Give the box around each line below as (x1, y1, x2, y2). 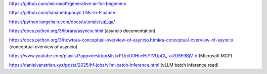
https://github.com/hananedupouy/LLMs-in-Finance (9, 10, 116, 16)
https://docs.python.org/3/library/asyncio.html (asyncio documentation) (9, 28, 156, 34)
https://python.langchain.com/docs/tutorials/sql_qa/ (9, 19, 115, 25)
